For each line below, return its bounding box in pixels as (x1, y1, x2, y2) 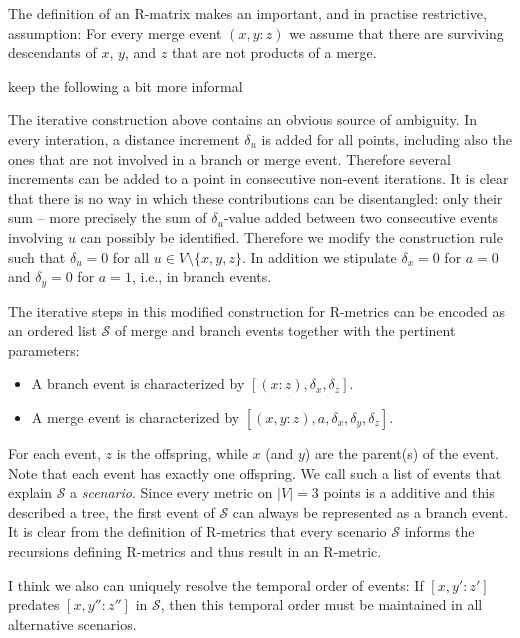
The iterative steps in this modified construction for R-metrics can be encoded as (8, 300, 505, 321)
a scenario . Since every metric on (70, 482, 273, 503)
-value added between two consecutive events (223, 207, 499, 228)
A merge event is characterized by (31, 406, 240, 427)
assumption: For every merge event (8, 22, 222, 43)
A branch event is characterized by (31, 373, 245, 394)
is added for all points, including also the (261, 128, 512, 149)
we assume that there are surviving (289, 22, 504, 43)
